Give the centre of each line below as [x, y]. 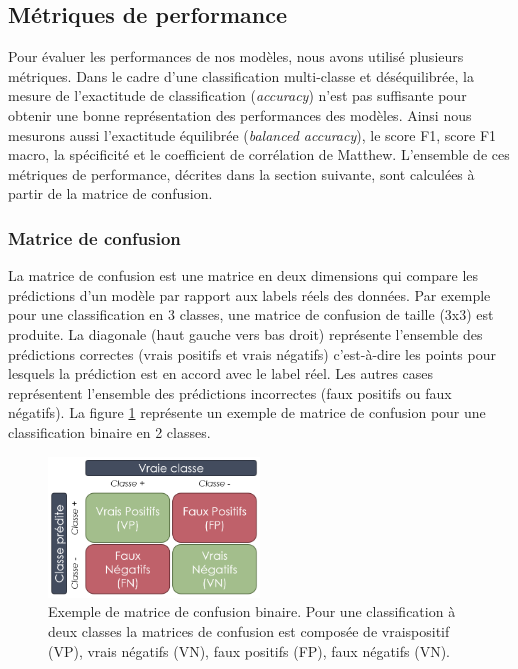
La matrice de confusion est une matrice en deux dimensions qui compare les [243, 275]
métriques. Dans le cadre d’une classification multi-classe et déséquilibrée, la [241, 75]
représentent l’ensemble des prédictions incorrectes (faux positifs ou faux [230, 392]
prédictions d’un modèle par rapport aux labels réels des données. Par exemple [249, 294]
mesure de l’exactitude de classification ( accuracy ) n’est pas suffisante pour [237, 95]
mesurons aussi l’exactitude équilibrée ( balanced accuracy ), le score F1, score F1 [252, 134]
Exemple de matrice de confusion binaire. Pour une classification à [252, 611]
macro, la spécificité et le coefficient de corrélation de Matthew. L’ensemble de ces [259, 154]
